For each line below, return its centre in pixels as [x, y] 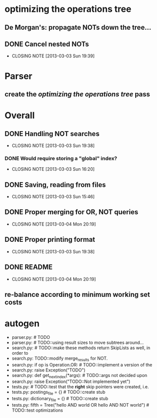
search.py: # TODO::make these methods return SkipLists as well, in [81, 348]
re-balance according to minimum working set [77, 295]
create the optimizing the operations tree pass [77, 94]
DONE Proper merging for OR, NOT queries [72, 212]
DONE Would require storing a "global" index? [61, 158]
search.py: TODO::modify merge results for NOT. [60, 359]
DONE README [29, 267]
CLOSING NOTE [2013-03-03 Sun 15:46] [53, 197]
